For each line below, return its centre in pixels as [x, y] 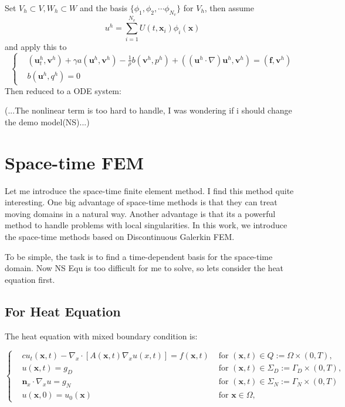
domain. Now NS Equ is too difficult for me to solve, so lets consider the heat [144, 268]
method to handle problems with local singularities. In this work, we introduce [146, 225]
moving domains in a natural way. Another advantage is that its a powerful [140, 213]
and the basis [104, 8]
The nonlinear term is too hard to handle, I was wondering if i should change [153, 110]
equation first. [30, 279]
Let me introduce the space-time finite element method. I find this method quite [149, 190]
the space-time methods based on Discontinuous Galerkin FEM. [120, 237]
